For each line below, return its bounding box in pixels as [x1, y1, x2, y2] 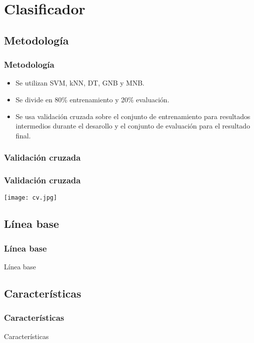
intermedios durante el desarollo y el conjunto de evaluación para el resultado [15, 121, 250, 131]
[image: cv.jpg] [4, 194, 57, 202]
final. [15, 130, 31, 140]
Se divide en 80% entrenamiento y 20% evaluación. [15, 94, 169, 104]
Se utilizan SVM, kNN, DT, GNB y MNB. [15, 78, 145, 88]
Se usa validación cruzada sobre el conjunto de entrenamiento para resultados [15, 111, 251, 121]
